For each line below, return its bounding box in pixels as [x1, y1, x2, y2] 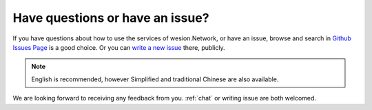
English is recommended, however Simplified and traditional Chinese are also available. [31, 75, 279, 83]
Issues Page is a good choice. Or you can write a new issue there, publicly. [12, 43, 225, 51]
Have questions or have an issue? [12, 10, 209, 25]
